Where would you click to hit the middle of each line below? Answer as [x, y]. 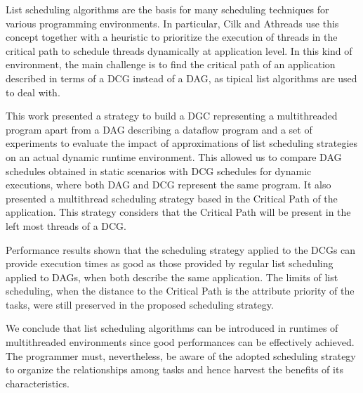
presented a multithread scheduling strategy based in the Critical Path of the [172, 198]
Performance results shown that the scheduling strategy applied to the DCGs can [181, 249]
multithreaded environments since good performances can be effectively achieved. [180, 342]
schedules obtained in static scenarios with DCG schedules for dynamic [159, 170]
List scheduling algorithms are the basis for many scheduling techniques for [167, 9]
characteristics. [38, 383]
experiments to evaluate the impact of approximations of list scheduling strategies [182, 143]
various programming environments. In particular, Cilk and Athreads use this [172, 23]
